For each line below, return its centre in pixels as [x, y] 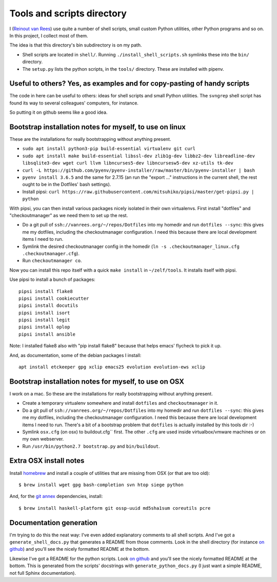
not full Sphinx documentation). [43, 573]
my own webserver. [43, 439]
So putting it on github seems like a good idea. [58, 112]
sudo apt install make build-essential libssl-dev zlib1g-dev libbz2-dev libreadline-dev [138, 156]
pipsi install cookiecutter [54, 298]
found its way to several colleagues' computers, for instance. [74, 103]
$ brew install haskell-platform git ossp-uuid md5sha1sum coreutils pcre [115, 508]
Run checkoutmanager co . [52, 261]
